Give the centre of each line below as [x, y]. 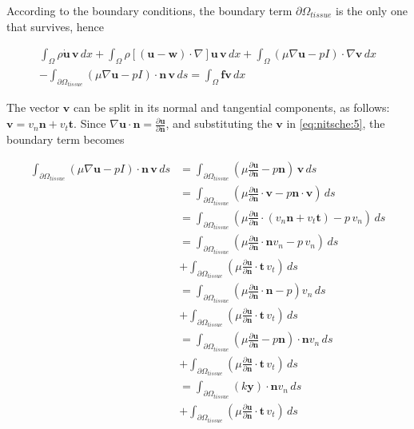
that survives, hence [55, 26]
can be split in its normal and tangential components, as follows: [231, 107]
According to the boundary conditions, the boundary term [149, 10]
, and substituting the [219, 123]
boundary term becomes [66, 139]
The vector [33, 107]
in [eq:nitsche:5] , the [336, 123]
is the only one [372, 10]
